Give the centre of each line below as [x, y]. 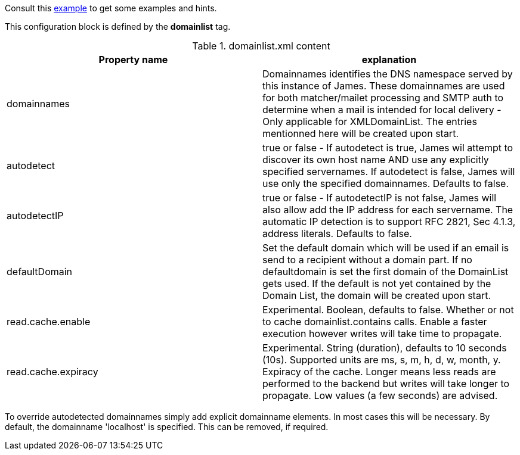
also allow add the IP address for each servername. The [388, 210]
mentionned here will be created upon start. [360, 133]
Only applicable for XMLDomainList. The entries [370, 121]
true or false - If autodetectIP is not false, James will [380, 198]
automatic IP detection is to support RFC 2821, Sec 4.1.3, [389, 222]
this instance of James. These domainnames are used [384, 86]
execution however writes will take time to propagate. [382, 334]
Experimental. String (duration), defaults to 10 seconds [385, 348]
